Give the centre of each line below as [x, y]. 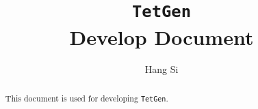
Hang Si [162, 69]
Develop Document [162, 36]
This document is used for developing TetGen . [87, 98]
